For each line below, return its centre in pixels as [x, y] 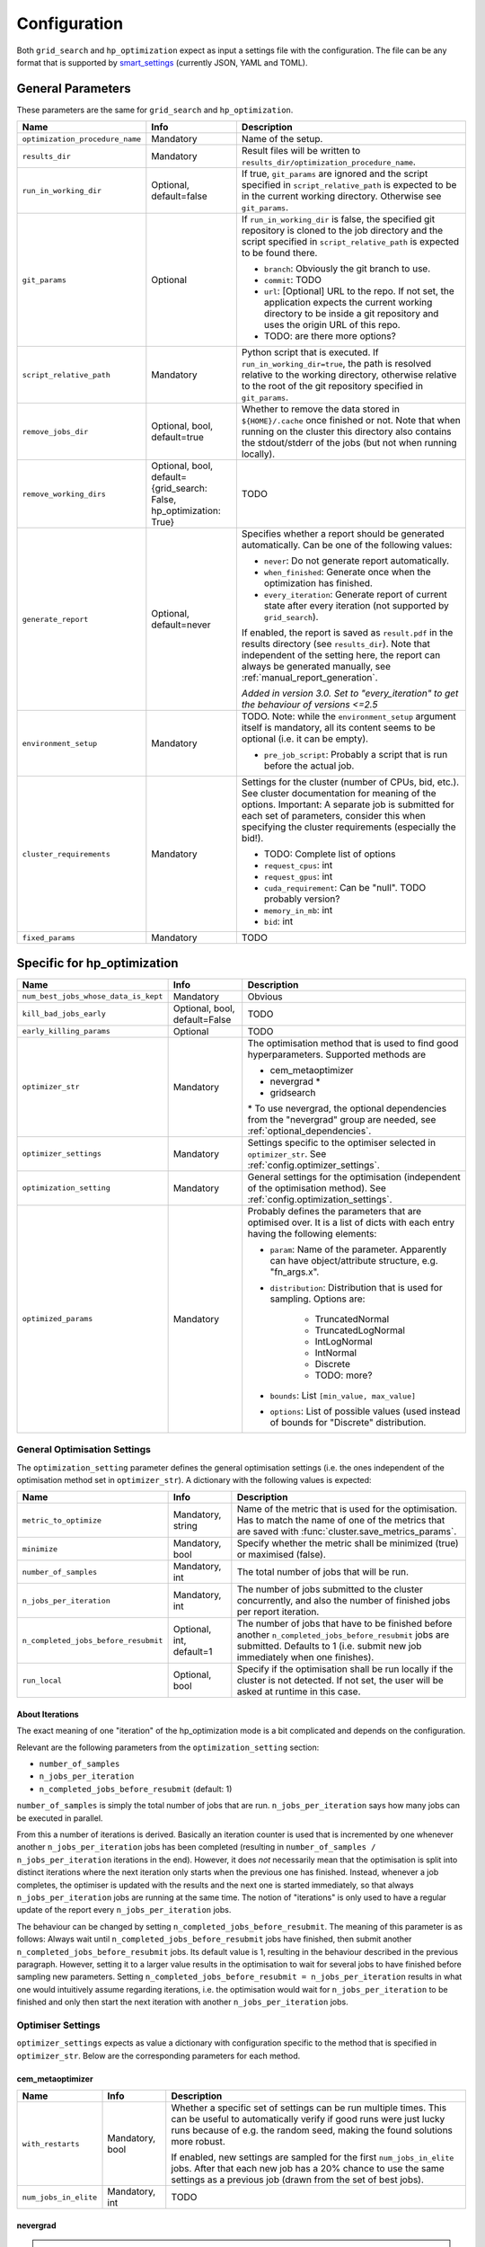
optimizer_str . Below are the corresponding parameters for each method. [159, 2056]
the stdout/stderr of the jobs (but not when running [349, 443]
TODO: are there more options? [330, 336]
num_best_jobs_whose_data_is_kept [93, 996]
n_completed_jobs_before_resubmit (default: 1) [136, 1789]
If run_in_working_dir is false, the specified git [338, 219]
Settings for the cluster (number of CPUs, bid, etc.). [350, 782]
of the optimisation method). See [317, 1188]
